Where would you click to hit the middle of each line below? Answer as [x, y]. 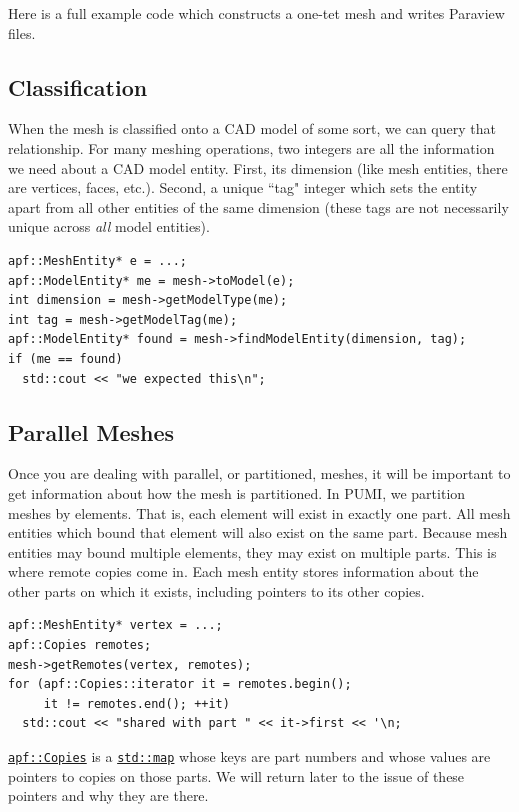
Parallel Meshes [91, 431]
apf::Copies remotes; [80, 645]
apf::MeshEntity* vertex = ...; [115, 625]
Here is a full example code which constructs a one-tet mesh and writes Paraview [256, 13]
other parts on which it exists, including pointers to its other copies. [216, 590]
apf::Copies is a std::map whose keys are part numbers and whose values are [249, 756]
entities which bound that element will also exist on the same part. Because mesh [258, 532]
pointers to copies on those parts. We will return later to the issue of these [236, 775]
